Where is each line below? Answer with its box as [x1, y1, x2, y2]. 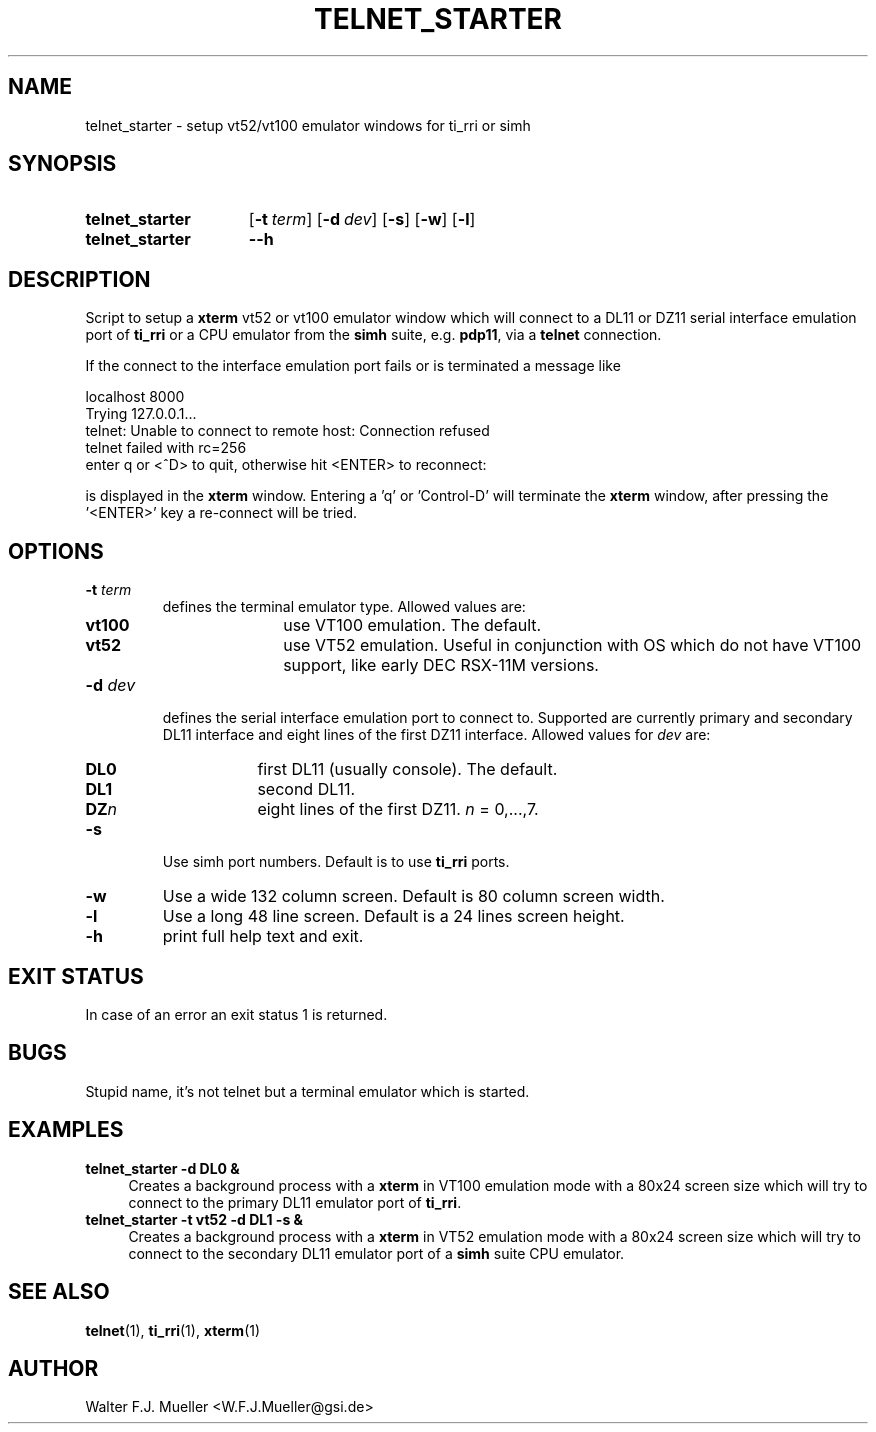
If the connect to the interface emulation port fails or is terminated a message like [85, 357, 621, 375]
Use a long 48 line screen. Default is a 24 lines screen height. [162, 906, 625, 927]
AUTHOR [8, 1355, 99, 1381]
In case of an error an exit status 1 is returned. [85, 1005, 388, 1023]
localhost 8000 [85, 388, 185, 406]
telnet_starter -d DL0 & [85, 1159, 240, 1177]
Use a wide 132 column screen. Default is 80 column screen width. [162, 886, 665, 907]
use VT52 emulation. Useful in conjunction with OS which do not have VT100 [283, 635, 862, 656]
